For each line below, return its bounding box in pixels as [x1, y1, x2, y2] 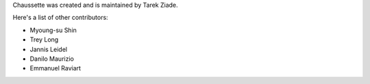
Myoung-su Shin [29, 26, 77, 34]
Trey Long [29, 36, 59, 44]
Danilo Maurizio [29, 55, 75, 63]
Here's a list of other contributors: [12, 14, 109, 22]
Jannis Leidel [29, 45, 68, 53]
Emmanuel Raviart [29, 64, 82, 72]
